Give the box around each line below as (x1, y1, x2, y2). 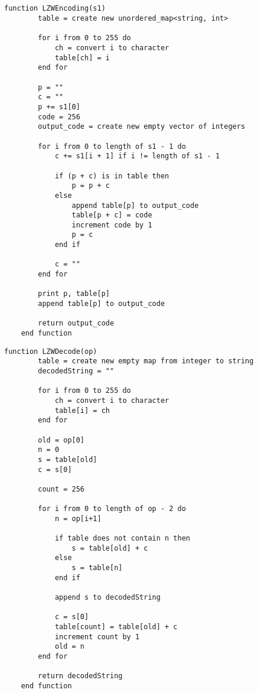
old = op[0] (38, 435, 85, 444)
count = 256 (38, 484, 85, 493)
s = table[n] (71, 564, 123, 572)
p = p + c (71, 181, 110, 190)
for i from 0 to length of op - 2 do (38, 505, 186, 513)
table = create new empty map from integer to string (38, 357, 254, 366)
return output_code (38, 319, 115, 328)
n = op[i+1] (54, 514, 102, 523)
